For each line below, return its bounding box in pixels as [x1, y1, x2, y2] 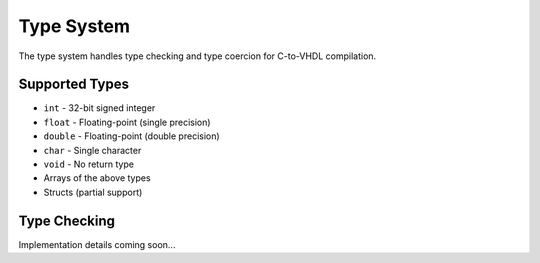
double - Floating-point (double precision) [43, 130, 220, 142]
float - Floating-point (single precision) [43, 116, 211, 128]
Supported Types [18, 76, 130, 93]
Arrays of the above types [43, 172, 151, 184]
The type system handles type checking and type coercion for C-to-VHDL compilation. [18, 50, 377, 62]
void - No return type [43, 158, 135, 170]
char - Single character [43, 144, 142, 156]
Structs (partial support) [43, 186, 143, 198]
